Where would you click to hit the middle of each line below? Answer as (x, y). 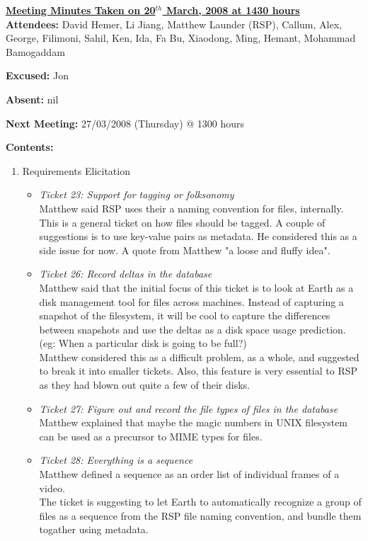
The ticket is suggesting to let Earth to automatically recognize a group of (200, 502)
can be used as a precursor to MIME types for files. (151, 436)
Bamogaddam (35, 51)
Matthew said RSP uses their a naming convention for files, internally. (191, 208)
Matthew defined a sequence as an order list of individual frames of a (189, 474)
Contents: (30, 147)
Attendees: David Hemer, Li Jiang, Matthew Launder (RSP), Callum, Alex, (174, 24)
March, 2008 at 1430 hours (233, 10)
